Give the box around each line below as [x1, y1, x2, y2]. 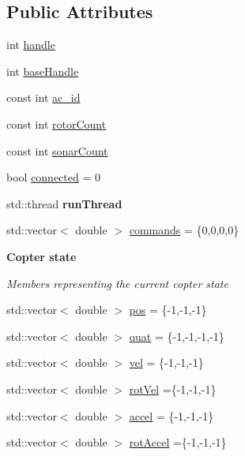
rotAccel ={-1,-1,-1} [129, 434, 227, 450]
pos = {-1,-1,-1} [129, 301, 207, 318]
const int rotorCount [6, 115, 107, 132]
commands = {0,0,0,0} [129, 222, 239, 238]
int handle [6, 36, 55, 53]
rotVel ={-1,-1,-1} [129, 380, 217, 397]
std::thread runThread [6, 195, 122, 211]
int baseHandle [6, 62, 79, 79]
